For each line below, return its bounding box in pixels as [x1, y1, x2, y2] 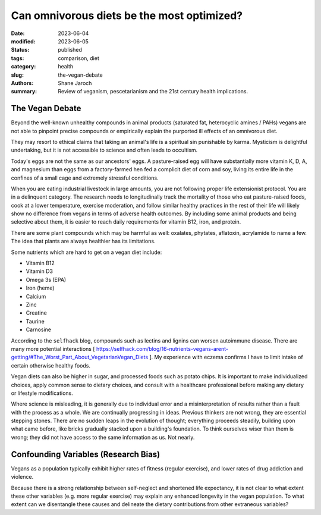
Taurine [26, 318, 45, 325]
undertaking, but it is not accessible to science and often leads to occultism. [11, 146, 198, 154]
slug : [11, 71, 24, 78]
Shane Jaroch [58, 79, 92, 86]
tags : [11, 54, 24, 62]
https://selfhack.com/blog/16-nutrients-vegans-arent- [96, 345, 229, 352]
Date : [11, 30, 25, 37]
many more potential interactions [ [11, 345, 95, 352]
